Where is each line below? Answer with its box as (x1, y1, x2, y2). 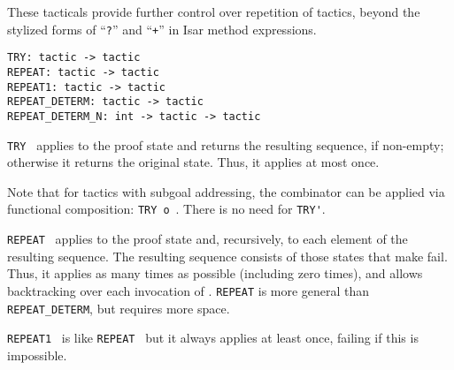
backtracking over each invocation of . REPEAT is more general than (7, 281, 370, 299)
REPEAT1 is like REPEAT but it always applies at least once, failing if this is (7, 328, 419, 347)
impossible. (7, 345, 67, 364)
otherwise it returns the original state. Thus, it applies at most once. (7, 153, 380, 171)
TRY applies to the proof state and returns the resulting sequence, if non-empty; (7, 135, 444, 154)
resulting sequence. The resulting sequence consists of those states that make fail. (7, 246, 448, 265)
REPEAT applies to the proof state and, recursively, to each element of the (7, 230, 408, 248)
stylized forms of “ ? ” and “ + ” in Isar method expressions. (7, 19, 317, 38)
